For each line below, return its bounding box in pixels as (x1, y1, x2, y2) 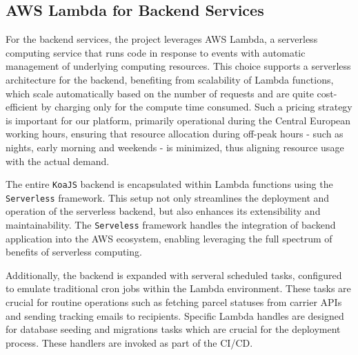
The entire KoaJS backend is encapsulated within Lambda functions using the (6, 177, 333, 191)
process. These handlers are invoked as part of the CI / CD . (6, 335, 253, 349)
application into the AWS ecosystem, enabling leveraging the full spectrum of (6, 231, 332, 245)
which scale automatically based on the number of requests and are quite (6, 86, 314, 100)
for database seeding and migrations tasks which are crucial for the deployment (6, 322, 341, 336)
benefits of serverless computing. (6, 244, 142, 259)
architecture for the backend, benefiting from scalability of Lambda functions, (6, 72, 334, 86)
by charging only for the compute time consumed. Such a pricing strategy (41, 99, 352, 114)
